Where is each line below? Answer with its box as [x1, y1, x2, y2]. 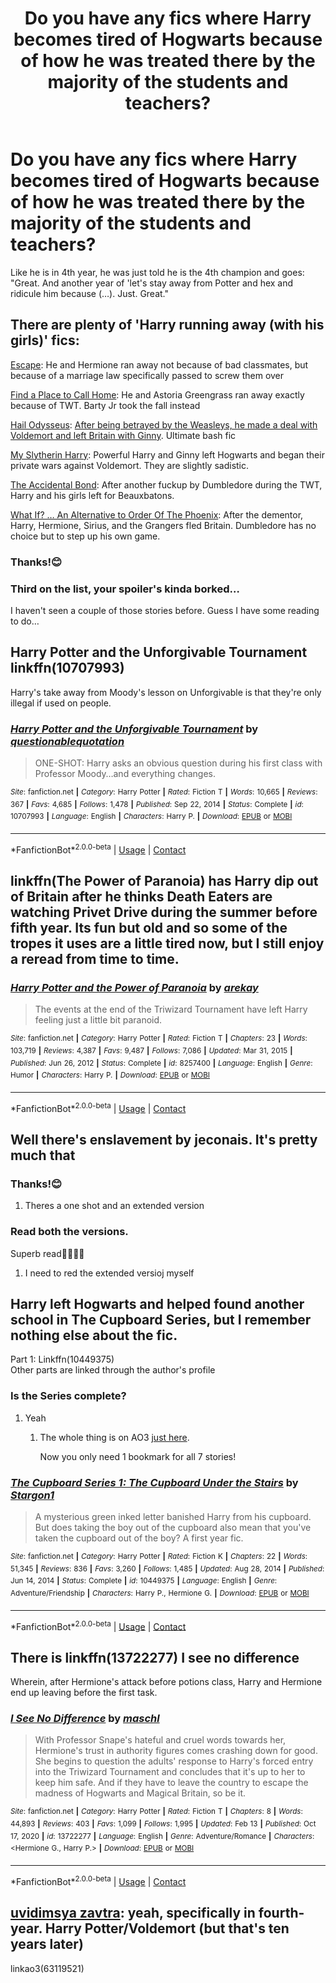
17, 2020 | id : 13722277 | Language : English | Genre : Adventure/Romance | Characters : [10, 1831, 315, 1841]
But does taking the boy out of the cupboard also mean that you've [34, 1522, 312, 1534]
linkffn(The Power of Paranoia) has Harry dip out [10, 873, 319, 890]
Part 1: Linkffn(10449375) [10, 1353, 115, 1366]
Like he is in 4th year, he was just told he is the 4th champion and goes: [10, 266, 305, 278]
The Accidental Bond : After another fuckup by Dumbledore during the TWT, [10, 478, 323, 491]
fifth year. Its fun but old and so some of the [10, 920, 288, 937]
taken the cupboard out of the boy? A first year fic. [34, 1532, 244, 1544]
